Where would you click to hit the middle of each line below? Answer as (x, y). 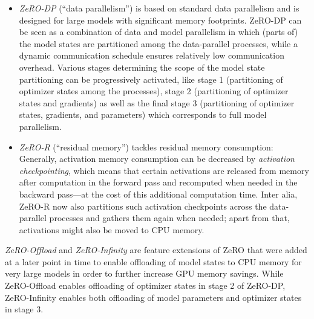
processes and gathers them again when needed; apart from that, (169, 218)
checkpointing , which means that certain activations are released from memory (164, 170)
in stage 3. (24, 309)
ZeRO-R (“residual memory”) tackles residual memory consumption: (146, 147)
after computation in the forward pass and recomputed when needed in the (158, 182)
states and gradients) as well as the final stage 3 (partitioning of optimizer (157, 102)
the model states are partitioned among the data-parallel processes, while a (158, 43)
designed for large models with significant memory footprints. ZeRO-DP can (160, 20)
